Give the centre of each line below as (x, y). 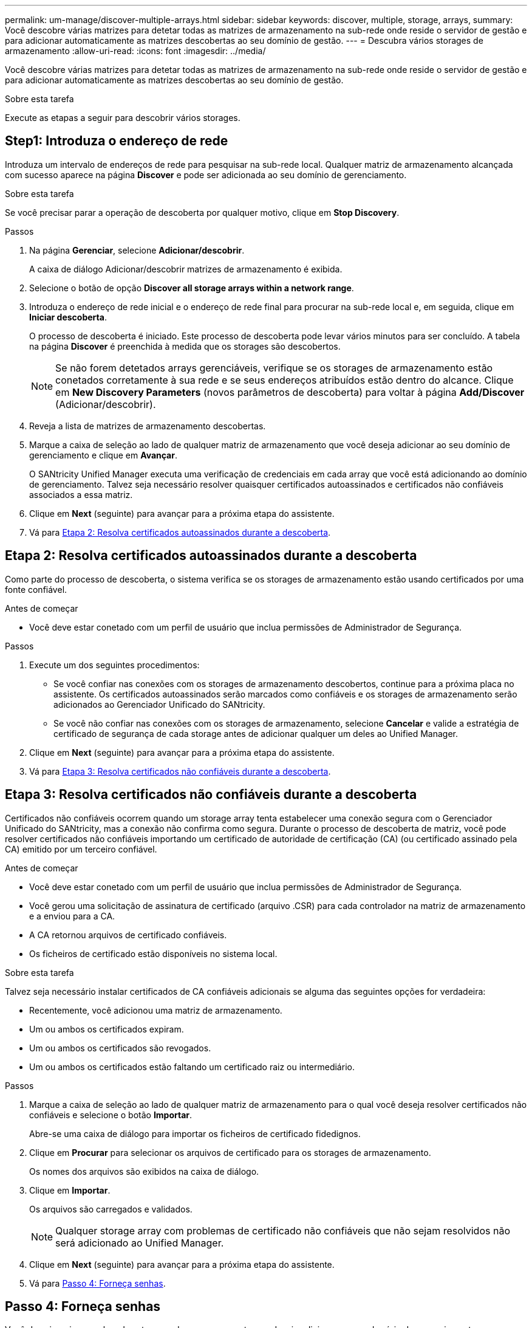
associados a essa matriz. (81, 494)
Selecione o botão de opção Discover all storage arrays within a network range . (192, 288)
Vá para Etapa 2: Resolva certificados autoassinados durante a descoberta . (180, 532)
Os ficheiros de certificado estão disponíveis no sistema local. (153, 953)
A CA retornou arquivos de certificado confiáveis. (128, 935)
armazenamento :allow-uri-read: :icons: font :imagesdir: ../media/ (135, 51)
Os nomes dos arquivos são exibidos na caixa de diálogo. (144, 1171)
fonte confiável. (36, 589)
